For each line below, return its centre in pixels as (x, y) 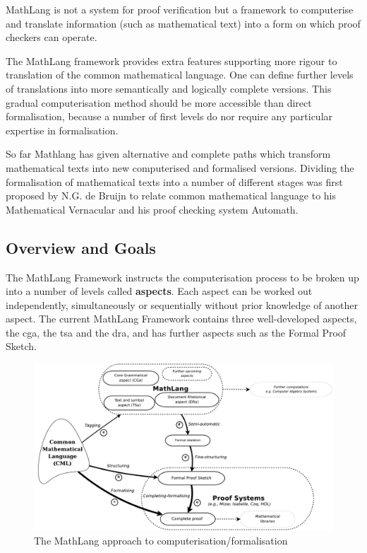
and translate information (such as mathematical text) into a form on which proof (183, 23)
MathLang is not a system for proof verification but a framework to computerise (180, 9)
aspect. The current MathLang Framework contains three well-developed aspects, (181, 319)
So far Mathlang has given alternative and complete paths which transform (168, 154)
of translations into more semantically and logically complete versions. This (169, 88)
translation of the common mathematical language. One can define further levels (180, 75)
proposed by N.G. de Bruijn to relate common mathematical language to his (171, 196)
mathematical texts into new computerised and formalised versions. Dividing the (180, 167)
